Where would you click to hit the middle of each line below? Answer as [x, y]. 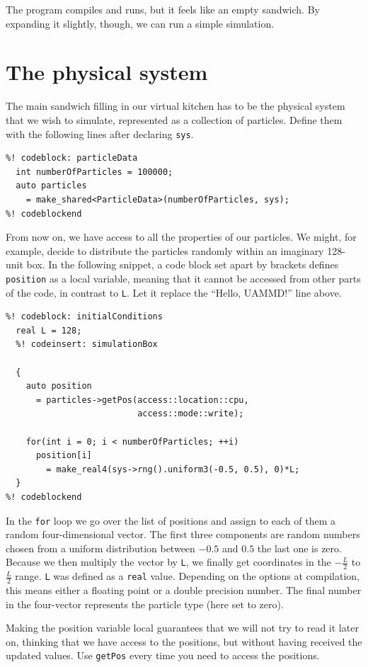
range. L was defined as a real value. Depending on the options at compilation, [187, 576]
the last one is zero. [299, 548]
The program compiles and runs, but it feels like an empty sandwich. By [163, 9]
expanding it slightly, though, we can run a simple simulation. [140, 23]
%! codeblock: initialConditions [84, 317]
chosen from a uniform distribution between [100, 548]
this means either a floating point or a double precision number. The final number [184, 590]
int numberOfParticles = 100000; [94, 172]
